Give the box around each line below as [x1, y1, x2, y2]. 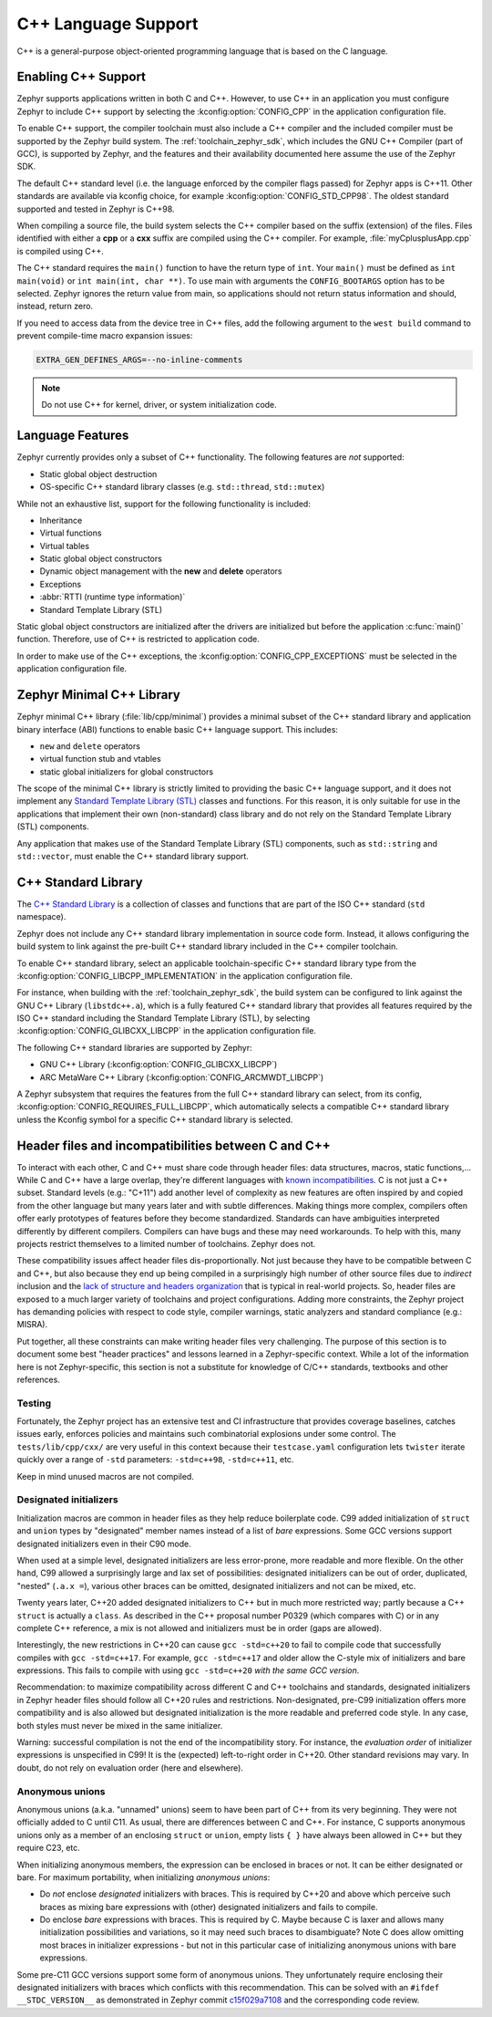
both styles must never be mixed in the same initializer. [16, 1720, 223, 1731]
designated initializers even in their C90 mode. [16, 1538, 191, 1549]
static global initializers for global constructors [39, 766, 214, 777]
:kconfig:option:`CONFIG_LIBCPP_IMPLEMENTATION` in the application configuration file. [16, 970, 354, 981]
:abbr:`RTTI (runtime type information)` [39, 591, 186, 602]
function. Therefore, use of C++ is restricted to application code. [16, 634, 260, 645]
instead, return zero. [16, 301, 94, 312]
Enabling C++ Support [16, 69, 146, 85]
